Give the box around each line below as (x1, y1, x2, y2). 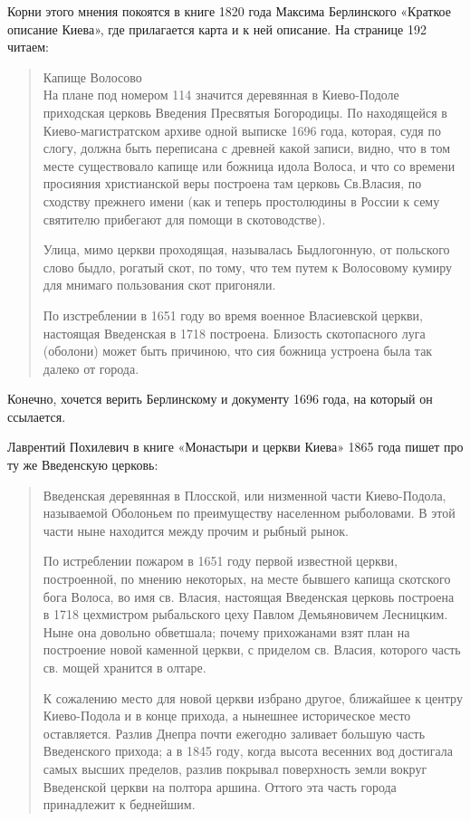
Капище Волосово (43, 67, 142, 86)
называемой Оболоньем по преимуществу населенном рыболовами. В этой (43, 503, 456, 522)
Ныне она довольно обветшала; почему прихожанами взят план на (43, 622, 410, 641)
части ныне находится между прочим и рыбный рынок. (43, 520, 349, 539)
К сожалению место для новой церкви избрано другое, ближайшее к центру (43, 688, 463, 707)
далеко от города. (43, 358, 139, 377)
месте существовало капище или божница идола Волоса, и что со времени (43, 156, 456, 175)
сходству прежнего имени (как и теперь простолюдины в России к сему (43, 191, 440, 210)
